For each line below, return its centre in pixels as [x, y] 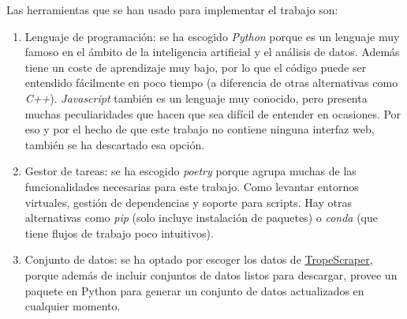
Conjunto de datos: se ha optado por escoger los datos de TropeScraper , [199, 259]
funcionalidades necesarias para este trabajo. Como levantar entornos [192, 186]
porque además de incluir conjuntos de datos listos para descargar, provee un [211, 274]
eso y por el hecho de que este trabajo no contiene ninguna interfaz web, [200, 129]
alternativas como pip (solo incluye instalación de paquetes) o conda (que [201, 218]
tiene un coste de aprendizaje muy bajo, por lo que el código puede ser [196, 67]
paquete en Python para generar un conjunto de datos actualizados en [194, 290]
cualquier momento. [73, 306]
